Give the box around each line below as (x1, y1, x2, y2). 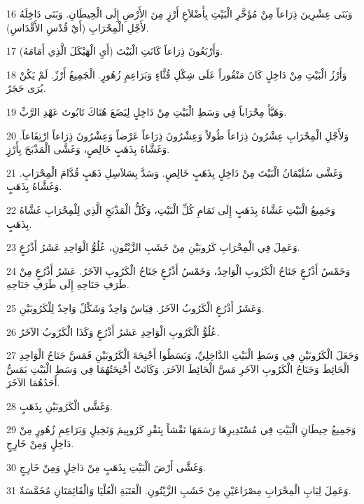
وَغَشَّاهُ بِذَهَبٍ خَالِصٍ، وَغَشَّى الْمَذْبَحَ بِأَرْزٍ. (6, 142, 170, 156)
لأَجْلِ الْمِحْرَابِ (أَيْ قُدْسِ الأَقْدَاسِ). (6, 20, 149, 34)
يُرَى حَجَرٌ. (6, 81, 46, 95)
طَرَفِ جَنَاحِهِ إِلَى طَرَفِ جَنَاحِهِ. (6, 277, 129, 292)
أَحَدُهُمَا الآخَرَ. (6, 375, 60, 390)
